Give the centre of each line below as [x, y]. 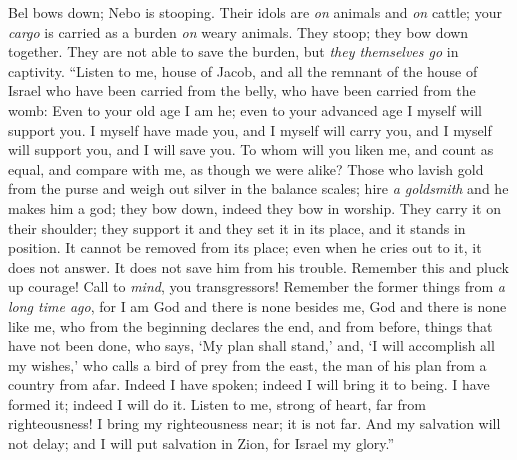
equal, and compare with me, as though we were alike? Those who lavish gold [246, 168]
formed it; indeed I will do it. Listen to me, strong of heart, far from [217, 403]
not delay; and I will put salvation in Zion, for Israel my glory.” [201, 443]
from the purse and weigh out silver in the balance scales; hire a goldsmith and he [258, 188]
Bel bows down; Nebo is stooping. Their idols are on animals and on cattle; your [255, 12]
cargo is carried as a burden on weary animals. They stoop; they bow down [238, 31]
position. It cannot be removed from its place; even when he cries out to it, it [245, 247]
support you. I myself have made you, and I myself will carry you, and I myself [250, 129]
